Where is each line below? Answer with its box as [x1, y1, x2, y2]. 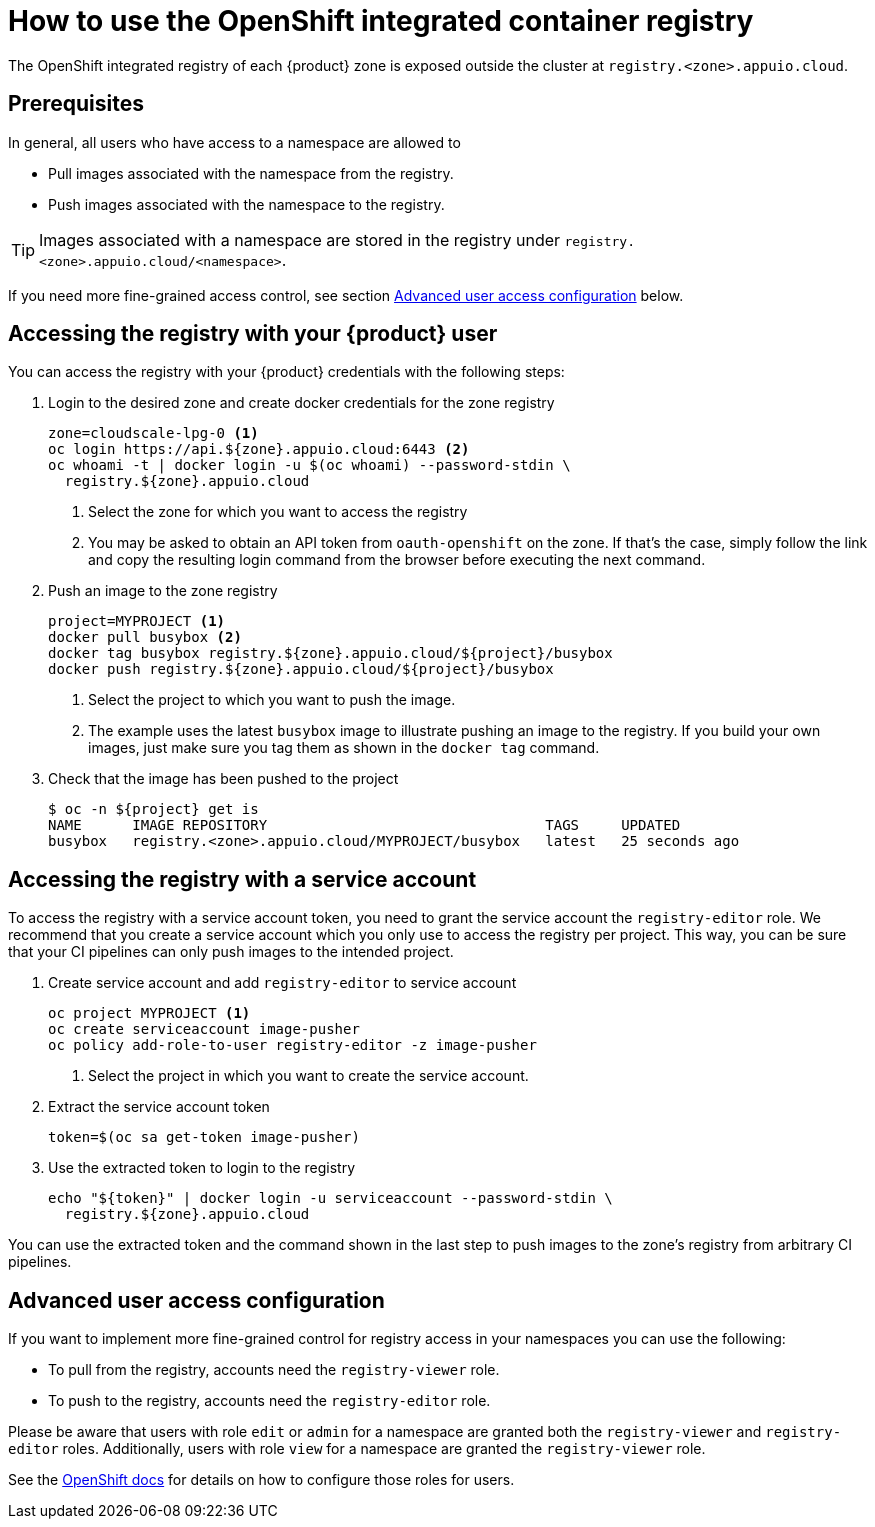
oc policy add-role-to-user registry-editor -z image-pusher [48, 1037, 537, 1054]
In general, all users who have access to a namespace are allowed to [8, 133, 461, 151]
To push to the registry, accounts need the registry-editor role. [48, 1392, 491, 1410]
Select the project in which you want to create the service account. [88, 1067, 529, 1085]
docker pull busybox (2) [48, 629, 242, 646]
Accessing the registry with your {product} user [8, 321, 498, 347]
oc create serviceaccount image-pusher [48, 1021, 360, 1038]
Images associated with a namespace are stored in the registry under [39, 229, 561, 250]
